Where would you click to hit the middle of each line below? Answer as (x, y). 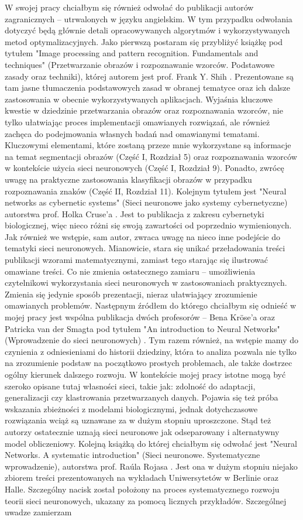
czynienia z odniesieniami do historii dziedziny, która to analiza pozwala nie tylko (151, 351)
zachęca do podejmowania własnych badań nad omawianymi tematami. (132, 133)
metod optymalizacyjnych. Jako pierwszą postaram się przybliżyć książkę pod (144, 41)
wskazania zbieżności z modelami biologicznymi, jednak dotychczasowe (131, 408)
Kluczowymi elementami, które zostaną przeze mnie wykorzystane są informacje (148, 145)
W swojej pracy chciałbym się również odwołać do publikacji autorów (129, 7)
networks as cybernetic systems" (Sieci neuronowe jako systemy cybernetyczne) (146, 202)
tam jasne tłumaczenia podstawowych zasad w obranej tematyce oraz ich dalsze (148, 88)
